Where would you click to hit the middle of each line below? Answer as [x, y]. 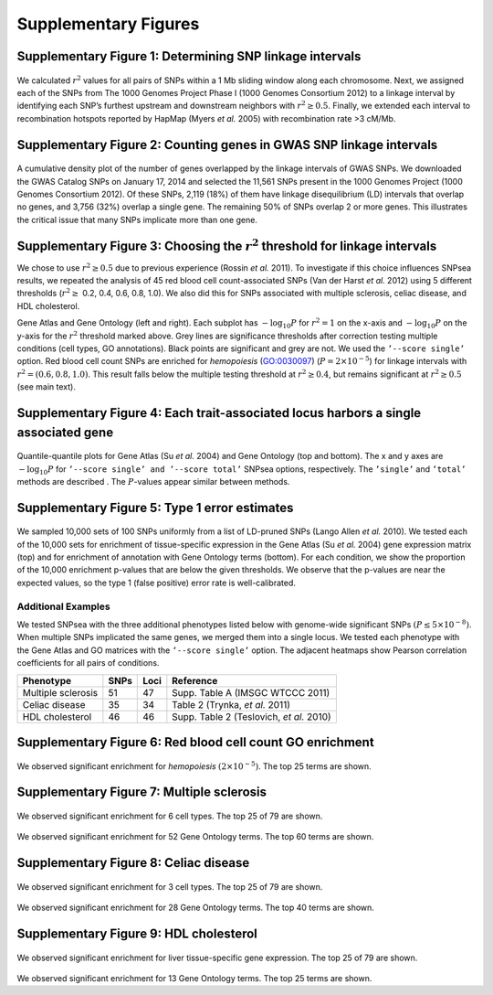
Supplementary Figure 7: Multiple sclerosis [142, 792]
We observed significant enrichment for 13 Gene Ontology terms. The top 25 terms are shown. [194, 978]
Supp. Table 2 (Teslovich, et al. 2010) [252, 716]
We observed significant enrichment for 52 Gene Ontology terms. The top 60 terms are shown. [195, 837]
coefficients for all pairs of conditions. [88, 663]
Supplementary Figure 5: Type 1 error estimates [155, 508]
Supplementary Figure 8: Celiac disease [133, 863]
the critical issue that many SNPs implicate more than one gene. [137, 219]
